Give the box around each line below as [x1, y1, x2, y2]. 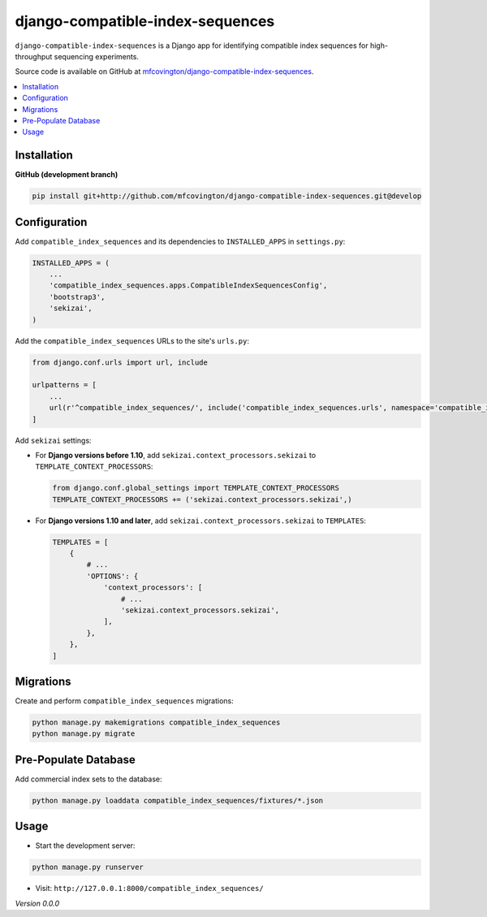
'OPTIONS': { [86, 571, 139, 581]
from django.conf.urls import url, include [32, 357, 209, 367]
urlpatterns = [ [32, 380, 97, 390]
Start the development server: [35, 841, 136, 850]
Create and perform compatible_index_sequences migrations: [15, 696, 235, 706]
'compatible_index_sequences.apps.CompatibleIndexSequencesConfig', [49, 281, 328, 290]
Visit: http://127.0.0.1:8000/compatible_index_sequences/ [35, 884, 264, 893]
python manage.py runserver [32, 863, 144, 872]
